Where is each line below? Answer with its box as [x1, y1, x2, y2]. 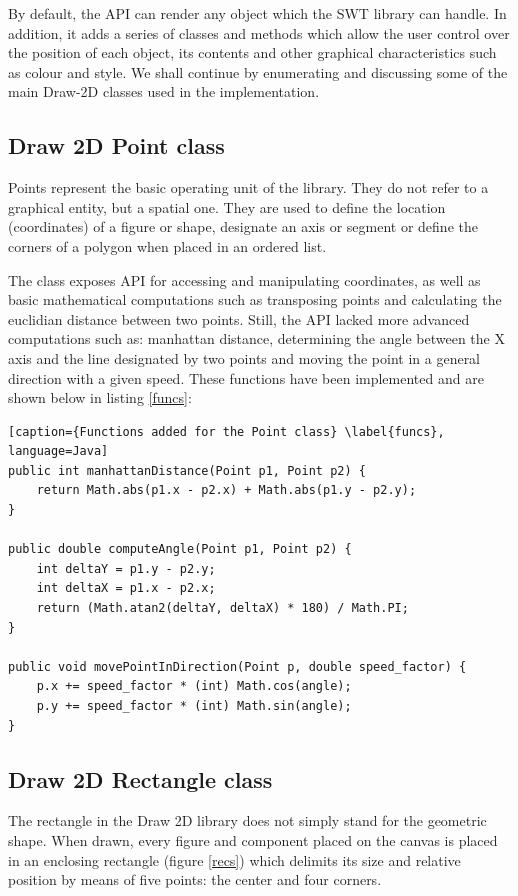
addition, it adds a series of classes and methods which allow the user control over [8, 22, 510, 43]
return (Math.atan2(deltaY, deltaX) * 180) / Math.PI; [36, 601, 409, 616]
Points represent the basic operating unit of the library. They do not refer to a [8, 177, 489, 198]
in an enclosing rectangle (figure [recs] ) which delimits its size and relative [8, 849, 461, 870]
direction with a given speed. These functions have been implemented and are [8, 367, 484, 388]
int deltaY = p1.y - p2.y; [36, 561, 216, 576]
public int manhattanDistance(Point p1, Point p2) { [8, 463, 366, 478]
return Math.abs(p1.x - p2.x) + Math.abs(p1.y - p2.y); [36, 483, 417, 498]
